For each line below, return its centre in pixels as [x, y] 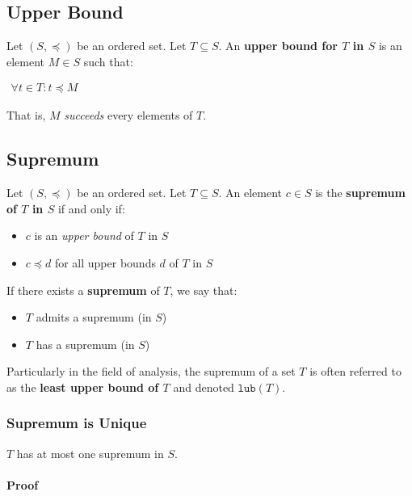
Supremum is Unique [77, 423]
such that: [108, 61]
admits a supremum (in [94, 317]
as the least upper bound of [83, 387]
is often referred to [355, 371]
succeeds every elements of [128, 115]
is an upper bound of [84, 235]
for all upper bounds [105, 263]
